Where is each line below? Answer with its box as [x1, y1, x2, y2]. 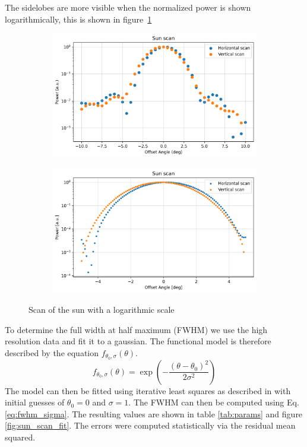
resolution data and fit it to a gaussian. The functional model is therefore [5, 335, 271, 347]
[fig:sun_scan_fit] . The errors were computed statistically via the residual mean [5, 419, 296, 432]
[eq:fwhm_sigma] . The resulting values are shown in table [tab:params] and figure [5, 407, 303, 420]
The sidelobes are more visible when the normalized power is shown [5, 1, 251, 13]
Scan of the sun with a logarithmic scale [29, 303, 175, 315]
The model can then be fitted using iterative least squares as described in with [5, 384, 291, 397]
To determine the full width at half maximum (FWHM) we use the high [5, 323, 268, 335]
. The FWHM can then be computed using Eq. [128, 396, 299, 408]
